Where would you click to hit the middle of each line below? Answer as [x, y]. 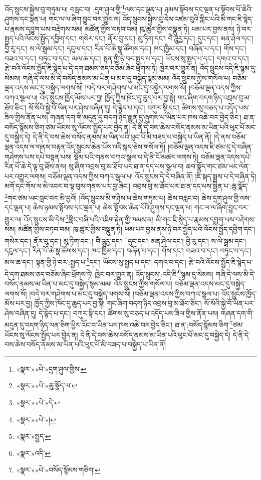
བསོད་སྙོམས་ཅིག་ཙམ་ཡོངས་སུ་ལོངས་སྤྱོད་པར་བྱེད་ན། [67, 127]
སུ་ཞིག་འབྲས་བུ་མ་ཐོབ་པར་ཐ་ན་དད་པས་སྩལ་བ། [126, 166]
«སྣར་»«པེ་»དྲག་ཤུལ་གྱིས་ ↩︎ [51, 368]
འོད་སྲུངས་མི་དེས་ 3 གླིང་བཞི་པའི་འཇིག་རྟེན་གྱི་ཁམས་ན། [89, 218]
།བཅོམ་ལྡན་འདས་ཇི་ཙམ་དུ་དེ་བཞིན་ [210, 146]
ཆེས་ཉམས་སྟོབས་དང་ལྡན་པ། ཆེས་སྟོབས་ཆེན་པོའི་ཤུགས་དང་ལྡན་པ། [113, 207]
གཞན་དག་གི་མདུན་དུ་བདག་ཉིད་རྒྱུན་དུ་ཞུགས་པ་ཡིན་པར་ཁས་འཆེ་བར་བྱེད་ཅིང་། [146, 117]
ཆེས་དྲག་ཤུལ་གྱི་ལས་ [226, 197]
